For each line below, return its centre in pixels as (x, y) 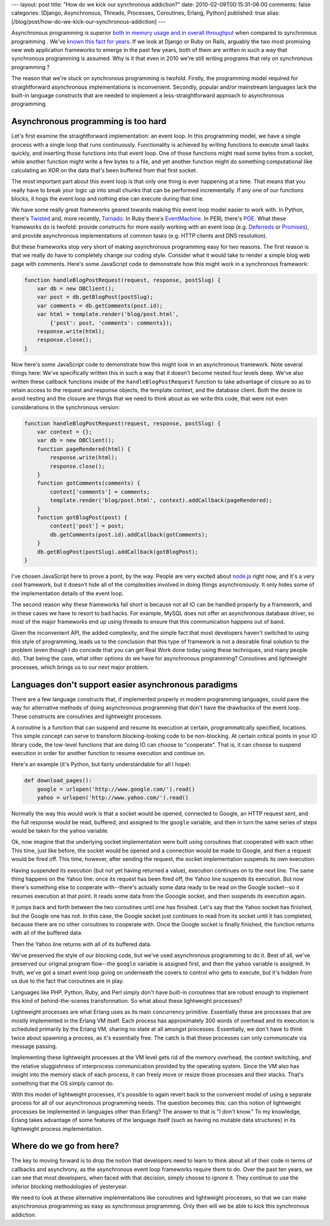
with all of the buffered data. (47, 933)
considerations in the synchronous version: (66, 407)
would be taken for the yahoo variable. (60, 831)
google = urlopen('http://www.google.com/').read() (116, 789)
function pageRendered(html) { (84, 449)
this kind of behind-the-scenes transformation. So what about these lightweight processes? (127, 1001)
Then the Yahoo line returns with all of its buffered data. (82, 944)
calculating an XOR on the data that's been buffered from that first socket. (105, 170)
